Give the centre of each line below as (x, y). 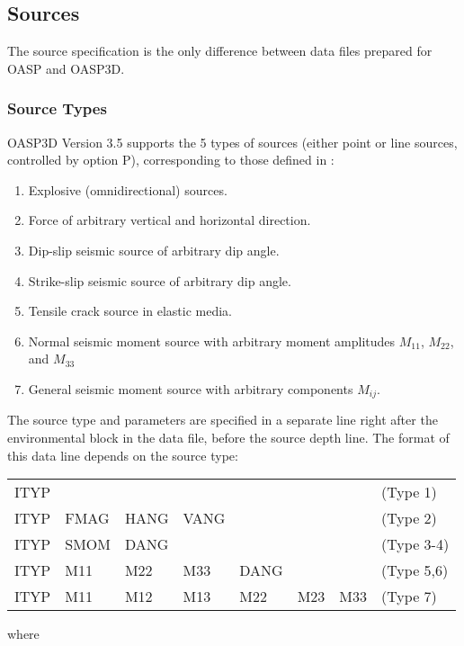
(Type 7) (409, 597)
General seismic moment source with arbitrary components (191, 388)
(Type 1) (409, 492)
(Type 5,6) (415, 570)
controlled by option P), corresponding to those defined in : (171, 160)
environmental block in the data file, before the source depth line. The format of (228, 437)
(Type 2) (409, 518)
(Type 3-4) (415, 544)
